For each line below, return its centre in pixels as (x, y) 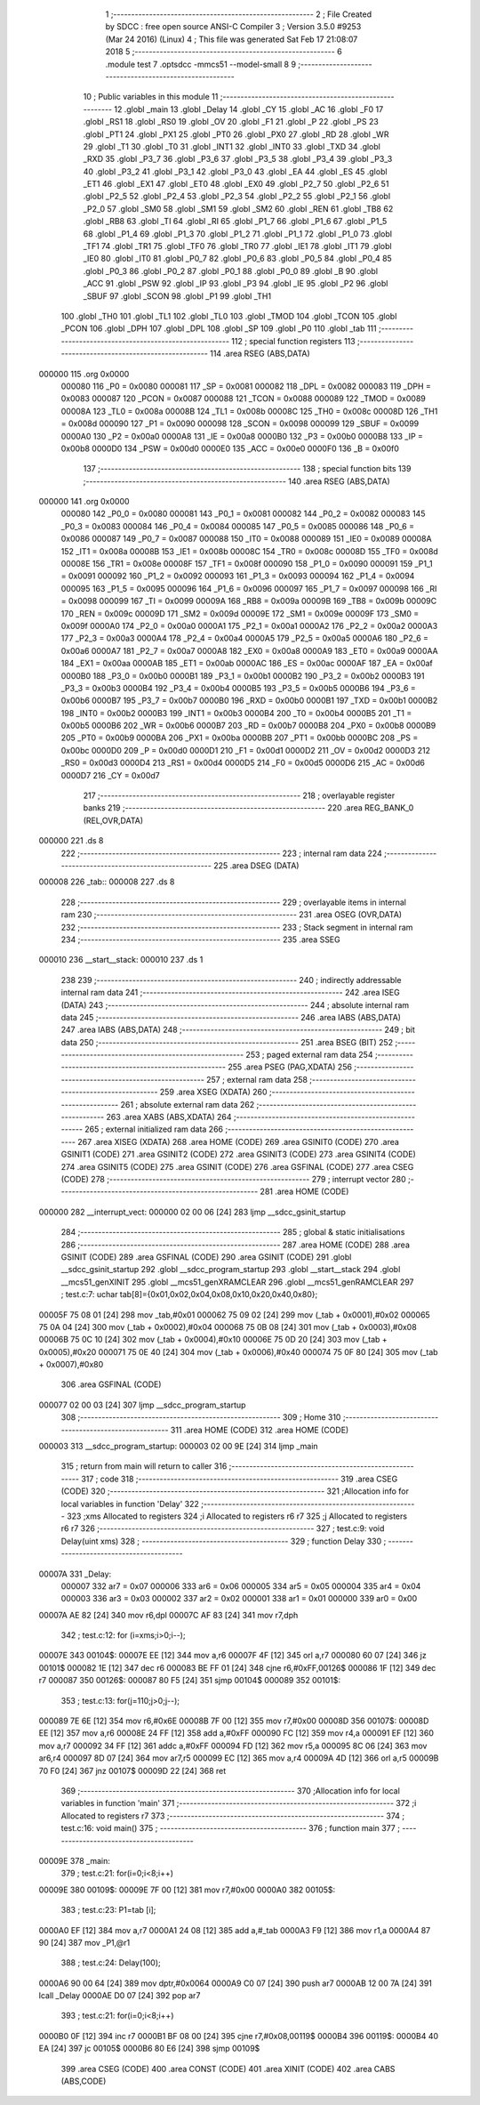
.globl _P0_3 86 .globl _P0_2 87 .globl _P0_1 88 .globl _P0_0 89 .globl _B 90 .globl (230, 270)
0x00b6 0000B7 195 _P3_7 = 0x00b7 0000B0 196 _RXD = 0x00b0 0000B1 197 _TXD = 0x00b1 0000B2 (249, 701)
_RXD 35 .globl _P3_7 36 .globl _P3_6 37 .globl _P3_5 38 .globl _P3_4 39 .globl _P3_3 (238, 159)
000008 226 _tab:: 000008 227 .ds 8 (107, 882)
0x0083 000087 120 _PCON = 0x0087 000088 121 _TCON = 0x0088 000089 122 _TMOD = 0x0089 (244, 399)
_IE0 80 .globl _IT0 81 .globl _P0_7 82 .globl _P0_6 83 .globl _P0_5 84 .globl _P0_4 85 (238, 259)
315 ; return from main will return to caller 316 (144, 1466)
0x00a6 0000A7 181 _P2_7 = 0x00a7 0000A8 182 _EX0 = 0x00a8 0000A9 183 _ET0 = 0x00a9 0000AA (250, 650)
